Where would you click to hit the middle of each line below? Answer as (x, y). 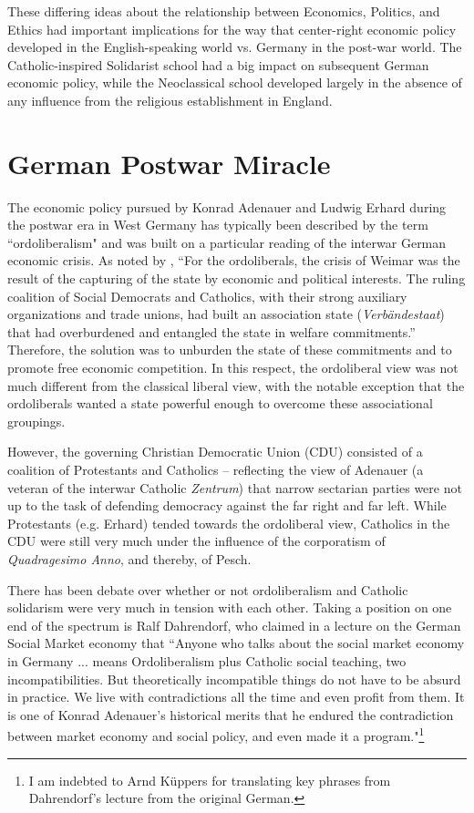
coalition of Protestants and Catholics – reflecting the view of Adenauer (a (216, 469)
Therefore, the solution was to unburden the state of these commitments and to (230, 350)
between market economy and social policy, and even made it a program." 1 (216, 734)
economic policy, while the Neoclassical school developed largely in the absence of (235, 82)
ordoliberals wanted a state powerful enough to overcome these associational (220, 403)
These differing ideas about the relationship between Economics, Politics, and (224, 11)
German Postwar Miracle (169, 163)
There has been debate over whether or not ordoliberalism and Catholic (208, 589)
